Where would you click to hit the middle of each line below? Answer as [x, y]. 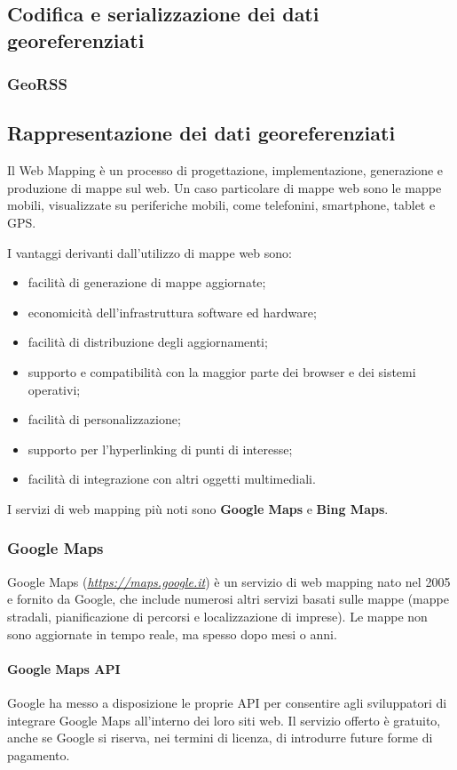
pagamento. [39, 754]
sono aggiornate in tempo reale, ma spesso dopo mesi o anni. [172, 634]
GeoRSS [37, 84]
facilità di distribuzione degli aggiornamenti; [148, 342]
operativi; [54, 389]
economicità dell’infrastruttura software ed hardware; [172, 312]
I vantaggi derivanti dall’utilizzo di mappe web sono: [150, 252]
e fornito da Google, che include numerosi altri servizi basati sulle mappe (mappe [228, 599]
